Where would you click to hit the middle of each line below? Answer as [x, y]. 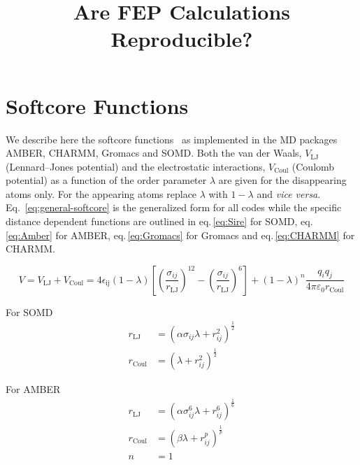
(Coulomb [313, 166]
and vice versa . [289, 193]
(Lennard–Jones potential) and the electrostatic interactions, [136, 166]
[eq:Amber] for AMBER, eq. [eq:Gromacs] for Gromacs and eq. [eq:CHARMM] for [180, 235]
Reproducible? [182, 39]
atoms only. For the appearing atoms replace [101, 193]
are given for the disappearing [282, 180]
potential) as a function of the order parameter [106, 180]
